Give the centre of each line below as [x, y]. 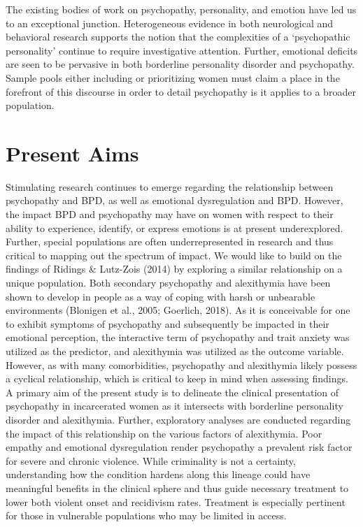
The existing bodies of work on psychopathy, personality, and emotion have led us [181, 9]
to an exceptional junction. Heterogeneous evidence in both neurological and [170, 23]
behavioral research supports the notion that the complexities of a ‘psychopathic [178, 37]
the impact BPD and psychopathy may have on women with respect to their [170, 214]
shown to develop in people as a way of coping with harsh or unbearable [161, 296]
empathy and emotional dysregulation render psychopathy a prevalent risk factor [179, 447]
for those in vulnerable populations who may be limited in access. [146, 515]
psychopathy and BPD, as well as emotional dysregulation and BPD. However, [175, 200]
